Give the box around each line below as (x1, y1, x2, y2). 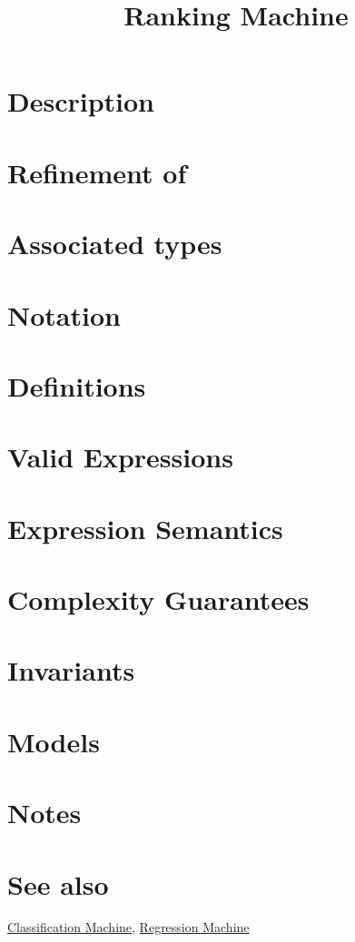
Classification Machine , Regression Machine (7, 917, 250, 937)
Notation (7, 296, 121, 333)
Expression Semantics (7, 509, 283, 546)
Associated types (7, 225, 222, 262)
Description (7, 83, 155, 120)
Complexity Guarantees (7, 581, 310, 617)
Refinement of (7, 153, 187, 191)
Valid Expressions (7, 438, 233, 476)
